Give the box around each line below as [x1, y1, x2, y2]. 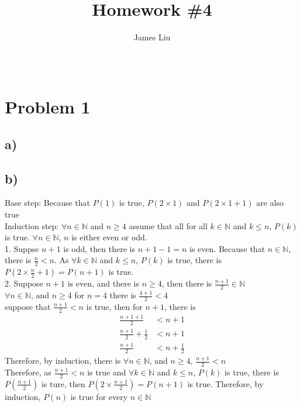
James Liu [133, 31, 171, 43]
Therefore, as [5, 366, 51, 378]
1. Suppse [5, 242, 39, 254]
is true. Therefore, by [187, 377, 264, 389]
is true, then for [86, 300, 143, 312]
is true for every [70, 390, 128, 402]
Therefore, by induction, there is [5, 354, 121, 367]
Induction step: [5, 219, 59, 232]
